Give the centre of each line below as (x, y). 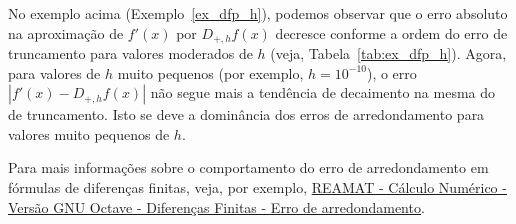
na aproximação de (66, 32)
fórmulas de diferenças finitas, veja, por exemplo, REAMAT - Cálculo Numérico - (257, 187)
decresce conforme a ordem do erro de (391, 32)
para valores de (54, 72)
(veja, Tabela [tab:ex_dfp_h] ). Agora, (388, 53)
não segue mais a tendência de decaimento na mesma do (323, 92)
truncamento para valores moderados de (130, 53)
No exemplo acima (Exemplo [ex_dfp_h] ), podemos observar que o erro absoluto (258, 13)
